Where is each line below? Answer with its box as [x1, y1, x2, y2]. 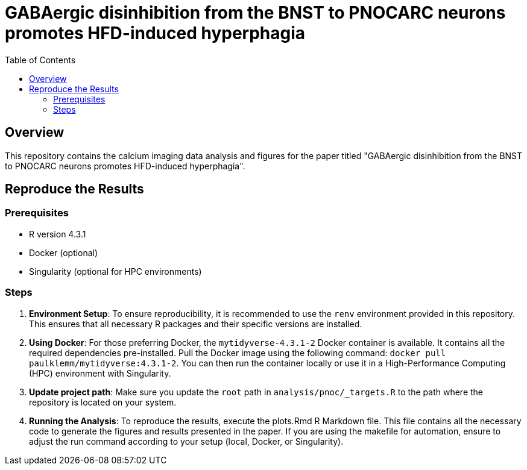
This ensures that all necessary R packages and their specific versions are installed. [29, 318, 362, 329]
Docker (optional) [29, 247, 98, 258]
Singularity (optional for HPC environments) [29, 266, 202, 277]
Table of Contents [5, 54, 76, 65]
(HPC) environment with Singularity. [29, 368, 171, 378]
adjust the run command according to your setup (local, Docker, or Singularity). [29, 436, 344, 446]
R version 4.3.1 [29, 228, 86, 239]
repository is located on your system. [29, 396, 177, 407]
